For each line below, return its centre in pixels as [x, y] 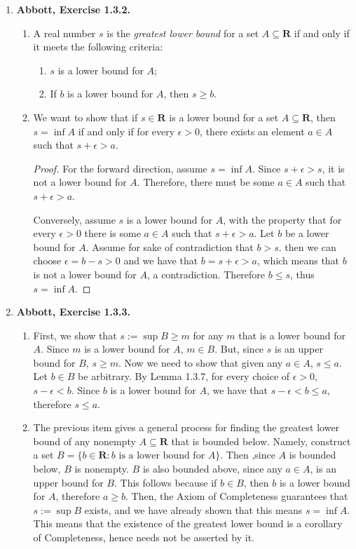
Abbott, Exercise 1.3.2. [74, 9]
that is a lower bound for [292, 335]
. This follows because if [165, 482]
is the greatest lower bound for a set [183, 33]
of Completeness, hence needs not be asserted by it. [144, 537]
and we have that [161, 260]
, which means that [298, 260]
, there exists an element [252, 131]
